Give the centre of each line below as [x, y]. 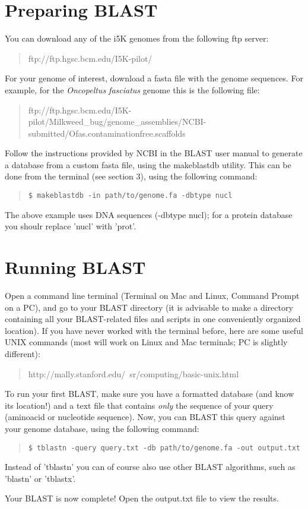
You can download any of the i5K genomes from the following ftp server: [137, 38]
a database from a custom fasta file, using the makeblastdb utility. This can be [148, 164]
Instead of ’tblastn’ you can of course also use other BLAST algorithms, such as [150, 467]
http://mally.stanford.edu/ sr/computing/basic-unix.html [134, 373]
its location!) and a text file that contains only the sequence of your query [139, 405]
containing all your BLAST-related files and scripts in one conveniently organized [153, 319]
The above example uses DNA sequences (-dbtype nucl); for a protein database [149, 214]
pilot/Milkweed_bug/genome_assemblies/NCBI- [117, 122]
